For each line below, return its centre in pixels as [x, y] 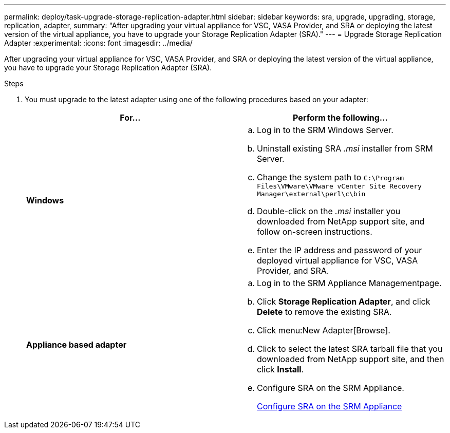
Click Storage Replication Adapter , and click [344, 302]
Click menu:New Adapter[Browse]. [324, 330]
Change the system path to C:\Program [331, 177]
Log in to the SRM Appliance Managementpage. [349, 283]
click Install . [280, 369]
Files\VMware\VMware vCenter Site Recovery [339, 186]
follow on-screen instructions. [315, 232]
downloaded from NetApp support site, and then [351, 359]
